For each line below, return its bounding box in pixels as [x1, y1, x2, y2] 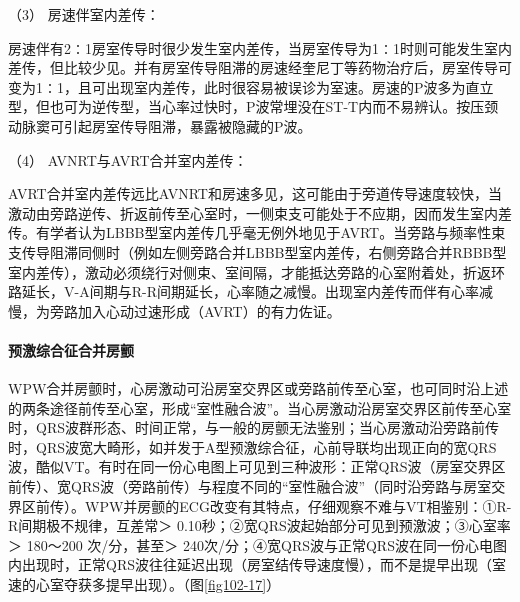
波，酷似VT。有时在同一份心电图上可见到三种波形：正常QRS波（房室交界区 [8, 456, 506, 477]
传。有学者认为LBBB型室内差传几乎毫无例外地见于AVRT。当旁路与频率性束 [8, 222, 506, 243]
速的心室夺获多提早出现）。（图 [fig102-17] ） [8, 574, 281, 595]
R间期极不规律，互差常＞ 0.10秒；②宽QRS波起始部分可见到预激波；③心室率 [8, 515, 511, 536]
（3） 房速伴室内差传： [8, 4, 160, 24]
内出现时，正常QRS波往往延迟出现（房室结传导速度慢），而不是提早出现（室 [8, 554, 506, 575]
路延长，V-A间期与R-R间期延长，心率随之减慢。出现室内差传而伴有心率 [8, 281, 479, 302]
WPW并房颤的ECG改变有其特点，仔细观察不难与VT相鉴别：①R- [84, 495, 512, 516]
